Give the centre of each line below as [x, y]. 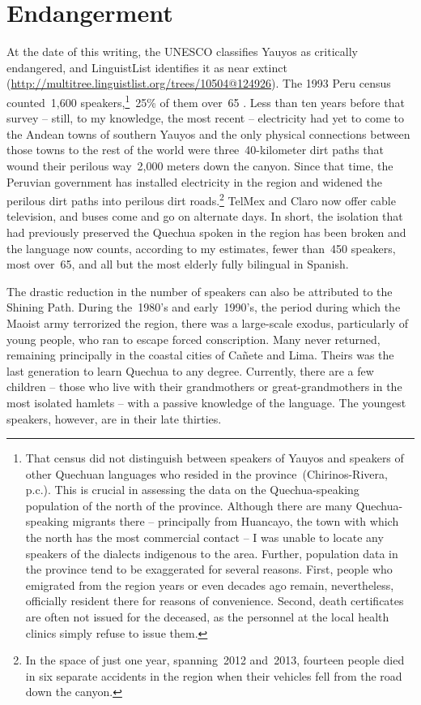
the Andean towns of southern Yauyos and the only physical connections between [208, 133]
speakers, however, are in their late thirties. [114, 418]
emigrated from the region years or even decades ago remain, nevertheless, [210, 585]
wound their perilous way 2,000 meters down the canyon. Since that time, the [200, 165]
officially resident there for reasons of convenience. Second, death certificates [215, 601]
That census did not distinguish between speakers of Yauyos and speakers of [215, 458]
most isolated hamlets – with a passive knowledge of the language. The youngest [206, 402]
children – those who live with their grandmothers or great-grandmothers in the [204, 387]
